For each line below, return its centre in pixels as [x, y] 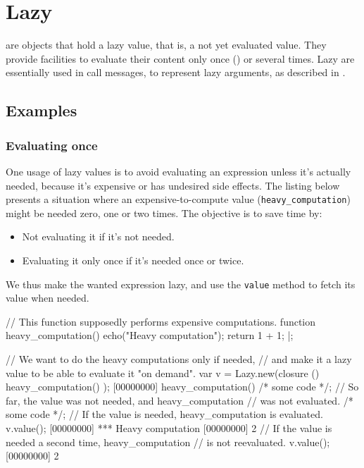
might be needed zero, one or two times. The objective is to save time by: [164, 213]
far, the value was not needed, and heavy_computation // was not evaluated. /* [180, 400]
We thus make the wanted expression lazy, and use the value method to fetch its [181, 284]
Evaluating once [52, 145]
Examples [42, 110]
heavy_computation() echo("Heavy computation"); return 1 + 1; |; [150, 335]
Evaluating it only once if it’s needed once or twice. [133, 260]
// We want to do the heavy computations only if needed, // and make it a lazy [179, 358]
